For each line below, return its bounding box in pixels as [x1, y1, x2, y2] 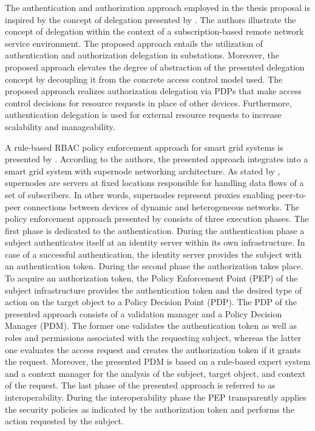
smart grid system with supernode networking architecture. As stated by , [5, 164, 280, 177]
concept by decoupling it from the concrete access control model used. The [5, 72, 283, 85]
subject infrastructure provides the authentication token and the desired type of [5, 283, 302, 296]
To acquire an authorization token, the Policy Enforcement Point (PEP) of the [5, 272, 298, 284]
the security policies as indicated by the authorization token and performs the [5, 402, 294, 415]
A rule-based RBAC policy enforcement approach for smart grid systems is [5, 140, 283, 153]
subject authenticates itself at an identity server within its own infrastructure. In [5, 236, 305, 249]
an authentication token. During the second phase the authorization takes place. [5, 260, 303, 272]
